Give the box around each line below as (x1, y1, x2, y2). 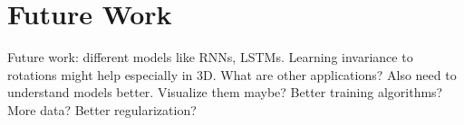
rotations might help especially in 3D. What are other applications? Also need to (7, 65, 457, 84)
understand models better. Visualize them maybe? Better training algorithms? (7, 83, 443, 102)
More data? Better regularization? (7, 100, 197, 119)
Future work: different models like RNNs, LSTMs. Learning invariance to (7, 48, 413, 67)
